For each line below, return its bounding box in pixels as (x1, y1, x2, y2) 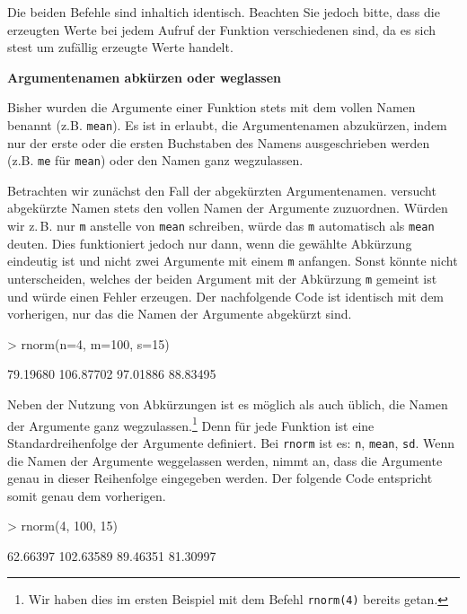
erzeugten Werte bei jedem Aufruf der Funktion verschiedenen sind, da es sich (7, 20, 436, 39)
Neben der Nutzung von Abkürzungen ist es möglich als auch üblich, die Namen (7, 395, 448, 413)
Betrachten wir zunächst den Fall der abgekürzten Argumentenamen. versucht (7, 180, 436, 199)
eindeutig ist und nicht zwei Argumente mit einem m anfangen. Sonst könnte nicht (7, 251, 458, 270)
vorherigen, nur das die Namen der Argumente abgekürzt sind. (7, 304, 352, 323)
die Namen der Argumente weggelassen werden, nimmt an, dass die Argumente (7, 451, 443, 469)
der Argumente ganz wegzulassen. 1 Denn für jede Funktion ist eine (7, 413, 374, 434)
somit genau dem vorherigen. (7, 486, 166, 504)
